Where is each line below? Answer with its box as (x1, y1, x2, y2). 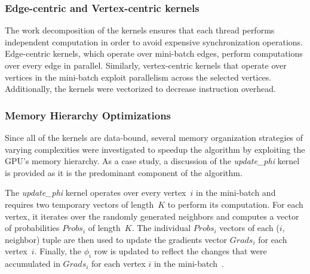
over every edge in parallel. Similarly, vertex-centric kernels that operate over (5, 59, 287, 71)
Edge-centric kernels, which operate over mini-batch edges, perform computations (5, 47, 303, 60)
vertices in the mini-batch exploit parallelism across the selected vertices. (5, 70, 272, 83)
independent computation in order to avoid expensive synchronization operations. (5, 35, 303, 48)
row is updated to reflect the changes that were (94, 245, 267, 257)
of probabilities (5, 221, 60, 234)
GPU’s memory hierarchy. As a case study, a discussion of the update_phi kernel (5, 155, 300, 167)
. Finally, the (34, 245, 81, 257)
